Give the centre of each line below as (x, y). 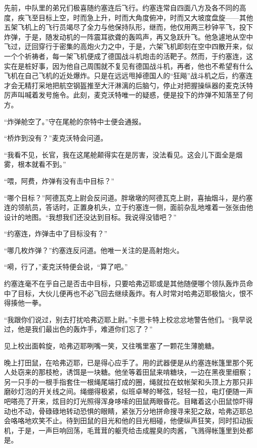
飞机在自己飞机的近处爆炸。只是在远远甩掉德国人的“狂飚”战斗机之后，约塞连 (128, 75)
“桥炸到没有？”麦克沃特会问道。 (56, 138)
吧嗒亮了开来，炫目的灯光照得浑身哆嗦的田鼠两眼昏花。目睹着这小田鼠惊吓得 (128, 401)
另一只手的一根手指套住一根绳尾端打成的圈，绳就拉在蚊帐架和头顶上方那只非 (128, 381)
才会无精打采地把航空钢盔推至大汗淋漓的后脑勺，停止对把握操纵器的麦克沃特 (128, 85)
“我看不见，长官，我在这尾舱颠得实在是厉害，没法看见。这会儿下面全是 (120, 154)
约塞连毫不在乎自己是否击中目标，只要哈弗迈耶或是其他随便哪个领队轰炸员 (125, 283)
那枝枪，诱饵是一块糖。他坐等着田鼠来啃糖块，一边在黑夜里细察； (146, 372)
